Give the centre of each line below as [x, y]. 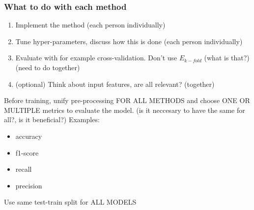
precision [29, 185]
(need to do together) [48, 67]
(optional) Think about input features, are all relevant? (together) [115, 84]
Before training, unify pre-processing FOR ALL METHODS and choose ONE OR [127, 100]
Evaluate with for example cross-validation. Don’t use [96, 58]
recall [24, 169]
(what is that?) [227, 58]
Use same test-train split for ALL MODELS [70, 202]
